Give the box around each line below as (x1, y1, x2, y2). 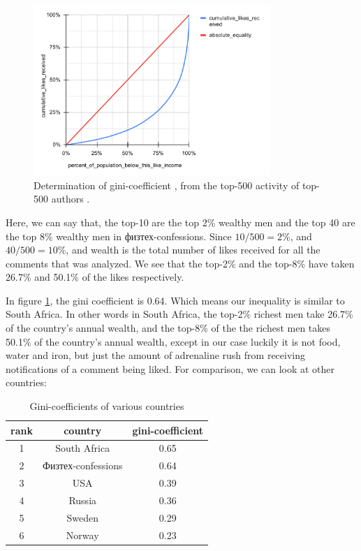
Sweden (66, 510, 98, 524)
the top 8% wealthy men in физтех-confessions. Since (6, 228, 232, 243)
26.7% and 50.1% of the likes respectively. (6, 270, 184, 284)
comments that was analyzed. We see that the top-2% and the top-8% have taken (6, 256, 355, 270)
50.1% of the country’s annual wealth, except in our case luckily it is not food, (6, 334, 341, 348)
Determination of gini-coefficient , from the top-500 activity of (34, 177, 300, 192)
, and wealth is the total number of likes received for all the (66, 242, 321, 257)
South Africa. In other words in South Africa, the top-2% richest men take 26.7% (6, 307, 353, 321)
